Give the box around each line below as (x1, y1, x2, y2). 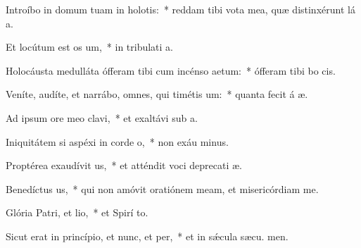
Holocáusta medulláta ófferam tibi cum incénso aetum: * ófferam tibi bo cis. (6, 63, 336, 77)
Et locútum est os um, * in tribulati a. (6, 39, 174, 54)
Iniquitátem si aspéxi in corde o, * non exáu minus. (6, 134, 229, 149)
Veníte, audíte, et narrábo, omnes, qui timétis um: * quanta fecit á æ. (6, 87, 308, 101)
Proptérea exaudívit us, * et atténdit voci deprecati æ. (6, 158, 243, 173)
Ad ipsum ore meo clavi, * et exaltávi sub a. (6, 110, 198, 125)
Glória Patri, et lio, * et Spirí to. (6, 205, 148, 220)
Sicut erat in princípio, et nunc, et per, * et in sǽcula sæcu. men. (6, 228, 289, 243)
